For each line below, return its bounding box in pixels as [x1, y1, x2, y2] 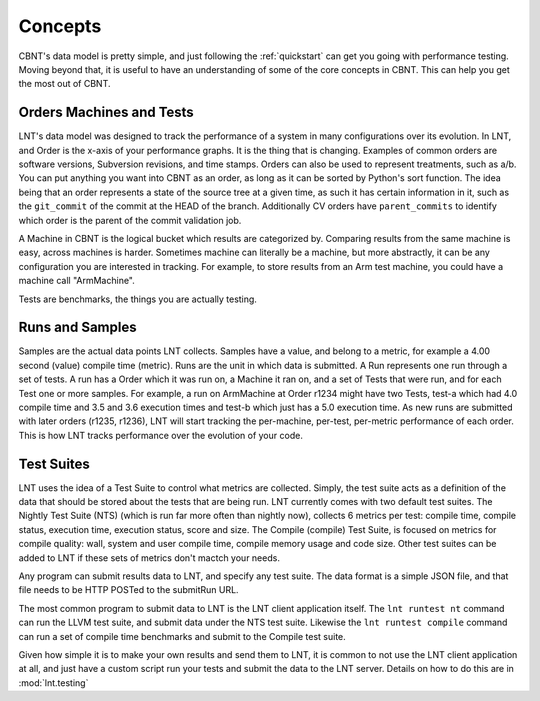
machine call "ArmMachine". [18, 275, 135, 287]
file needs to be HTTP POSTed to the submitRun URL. [18, 584, 239, 596]
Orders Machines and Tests [18, 104, 194, 121]
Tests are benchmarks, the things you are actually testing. [18, 293, 257, 305]
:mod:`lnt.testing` [18, 676, 89, 689]
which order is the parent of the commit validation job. [18, 214, 242, 226]
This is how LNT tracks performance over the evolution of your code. [18, 429, 304, 441]
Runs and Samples [18, 319, 137, 336]
